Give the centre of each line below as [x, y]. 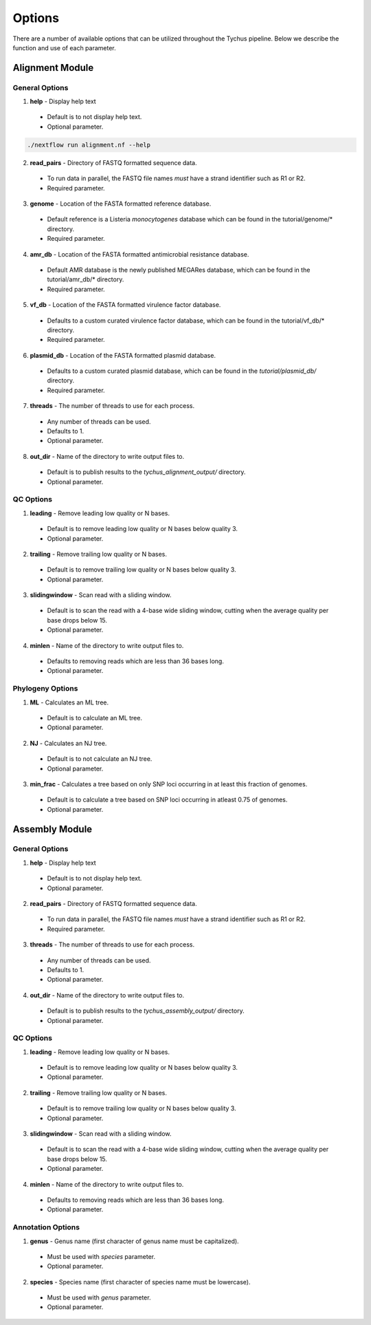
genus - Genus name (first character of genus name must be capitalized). [135, 1241]
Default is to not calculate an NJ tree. [100, 759]
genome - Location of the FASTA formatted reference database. [121, 204]
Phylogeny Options [45, 689]
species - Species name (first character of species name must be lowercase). [140, 1282]
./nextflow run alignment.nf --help [89, 145]
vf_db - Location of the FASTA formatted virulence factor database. [125, 305]
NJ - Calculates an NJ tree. [68, 743]
